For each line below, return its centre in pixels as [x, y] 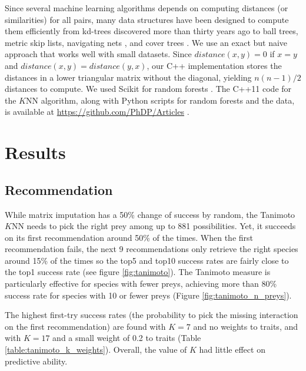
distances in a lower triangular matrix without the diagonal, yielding [128, 77]
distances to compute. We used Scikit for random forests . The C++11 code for [148, 89]
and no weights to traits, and [246, 326]
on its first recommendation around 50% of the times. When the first [129, 237]
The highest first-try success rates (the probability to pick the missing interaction [152, 315]
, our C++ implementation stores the [214, 65]
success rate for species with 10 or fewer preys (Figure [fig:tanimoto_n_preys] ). [148, 295]
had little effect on [232, 350]
